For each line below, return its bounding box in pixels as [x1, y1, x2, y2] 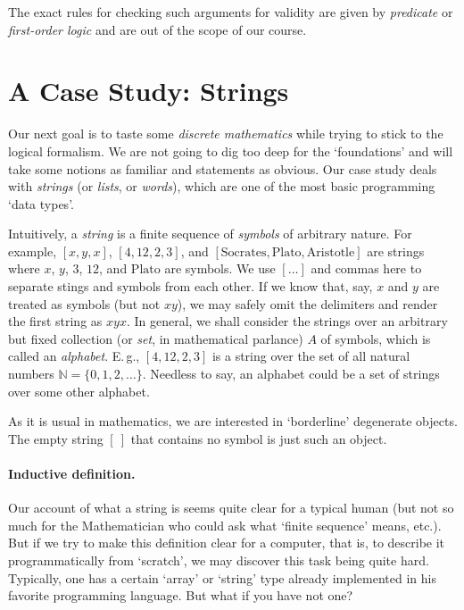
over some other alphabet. [8, 381, 150, 400]
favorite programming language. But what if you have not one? [8, 586, 353, 605]
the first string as [8, 312, 103, 330]
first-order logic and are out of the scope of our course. [8, 20, 307, 38]
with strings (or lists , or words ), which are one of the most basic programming [8, 177, 435, 196]
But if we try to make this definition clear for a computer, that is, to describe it [8, 533, 445, 552]
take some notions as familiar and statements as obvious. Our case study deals [8, 159, 437, 178]
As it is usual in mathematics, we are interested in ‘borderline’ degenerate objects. [8, 412, 458, 430]
